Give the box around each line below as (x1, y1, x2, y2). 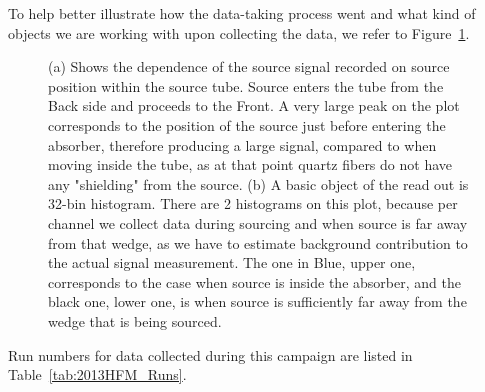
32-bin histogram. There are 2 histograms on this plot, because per (48, 193, 458, 214)
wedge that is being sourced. (48, 310, 222, 331)
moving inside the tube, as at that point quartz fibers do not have (48, 154, 452, 175)
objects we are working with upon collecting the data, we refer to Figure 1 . (8, 22, 470, 43)
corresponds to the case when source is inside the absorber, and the (48, 271, 461, 292)
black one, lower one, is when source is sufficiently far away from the (48, 291, 467, 312)
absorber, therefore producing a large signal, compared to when (48, 134, 437, 155)
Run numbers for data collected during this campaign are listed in (8, 344, 413, 365)
